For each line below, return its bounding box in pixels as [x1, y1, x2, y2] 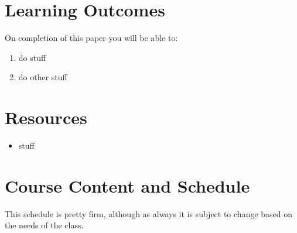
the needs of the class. [5, 219, 84, 231]
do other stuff [18, 71, 67, 83]
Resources [5, 105, 87, 129]
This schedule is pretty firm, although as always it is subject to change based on [5, 207, 293, 220]
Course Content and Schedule [5, 173, 250, 197]
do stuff [18, 51, 46, 63]
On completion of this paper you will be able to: [5, 32, 178, 44]
